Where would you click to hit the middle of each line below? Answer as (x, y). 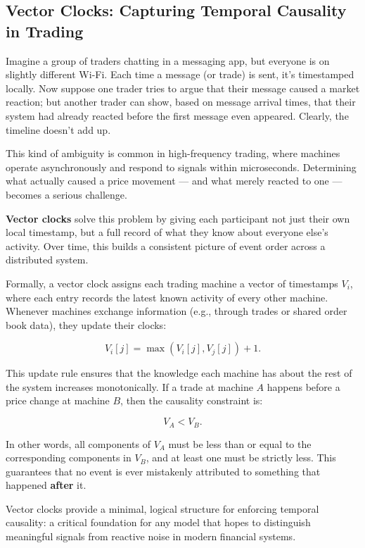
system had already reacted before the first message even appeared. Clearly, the (177, 115)
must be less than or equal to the (240, 443)
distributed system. (47, 260)
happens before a (303, 386)
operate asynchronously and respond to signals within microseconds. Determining (181, 167)
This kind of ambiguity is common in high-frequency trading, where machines (173, 153)
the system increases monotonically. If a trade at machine (129, 386)
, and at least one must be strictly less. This (241, 457)
